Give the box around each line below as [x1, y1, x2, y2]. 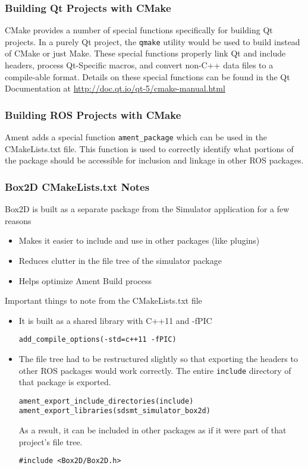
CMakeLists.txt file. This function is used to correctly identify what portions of [5, 142, 294, 155]
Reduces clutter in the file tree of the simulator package [18, 254, 222, 266]
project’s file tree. [18, 435, 83, 448]
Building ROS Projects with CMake [5, 107, 181, 122]
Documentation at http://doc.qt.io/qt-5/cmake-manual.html [5, 82, 225, 95]
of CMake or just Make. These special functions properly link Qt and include [5, 47, 286, 59]
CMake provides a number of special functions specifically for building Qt [5, 24, 273, 36]
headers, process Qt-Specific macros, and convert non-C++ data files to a [5, 59, 274, 71]
